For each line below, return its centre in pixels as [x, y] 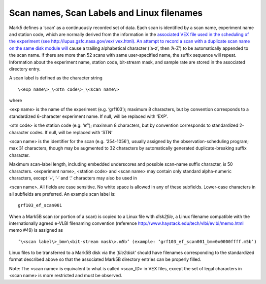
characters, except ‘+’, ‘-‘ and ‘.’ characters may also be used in [73, 178]
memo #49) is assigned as [36, 230]
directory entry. [25, 69]
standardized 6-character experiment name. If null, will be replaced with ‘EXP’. [89, 116]
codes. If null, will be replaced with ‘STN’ [71, 132]
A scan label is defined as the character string [56, 78]
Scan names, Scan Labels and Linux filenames [106, 13]
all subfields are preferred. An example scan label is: [62, 194]
